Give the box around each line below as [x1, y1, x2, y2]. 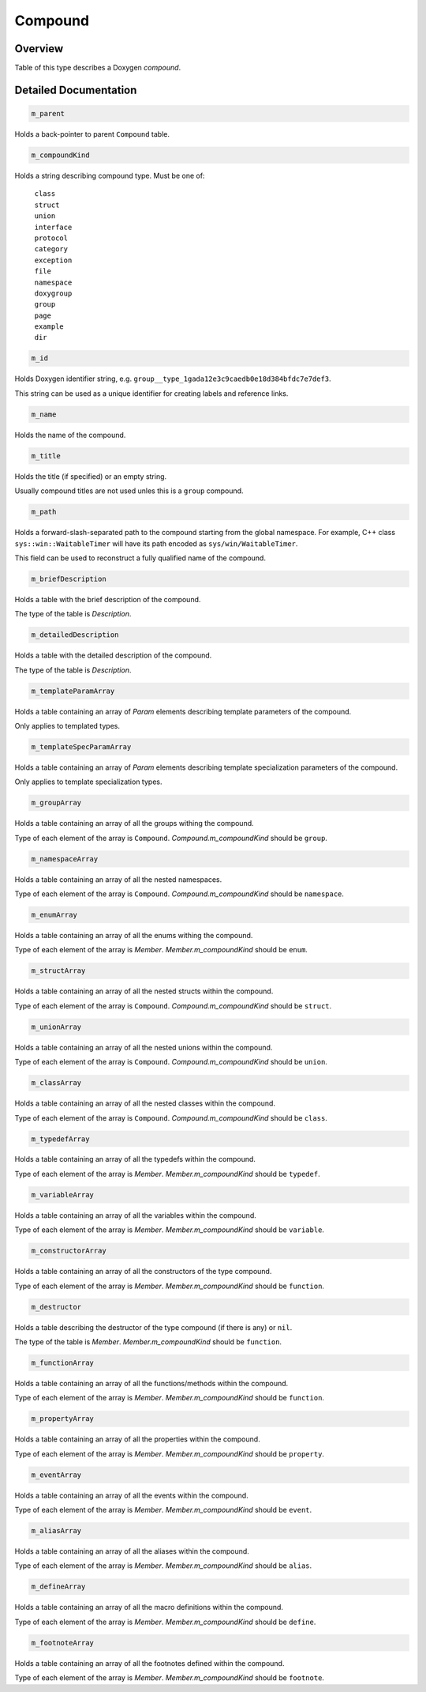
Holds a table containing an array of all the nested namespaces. [14, 874, 222, 884]
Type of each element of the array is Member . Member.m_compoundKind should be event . [14, 1505, 312, 1515]
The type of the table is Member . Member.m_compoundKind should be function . [14, 1336, 282, 1347]
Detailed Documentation [14, 83, 137, 96]
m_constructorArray [31, 1246, 106, 1256]
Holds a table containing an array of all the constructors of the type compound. [14, 1267, 272, 1276]
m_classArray [31, 1079, 82, 1087]
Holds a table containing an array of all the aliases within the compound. [14, 1547, 250, 1556]
